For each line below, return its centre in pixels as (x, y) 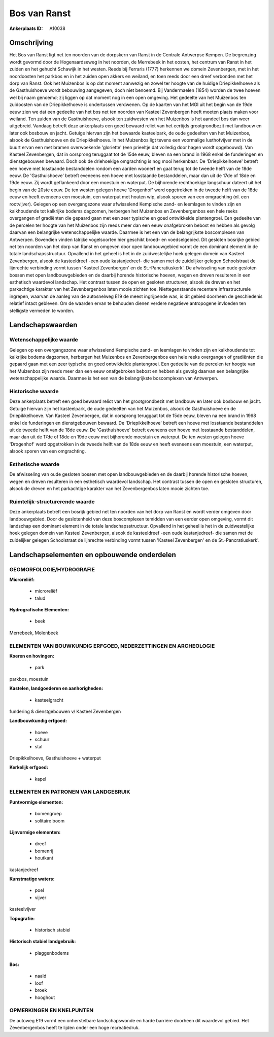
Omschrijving (31, 43)
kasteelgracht (49, 700)
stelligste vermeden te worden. (42, 310)
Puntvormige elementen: (36, 802)
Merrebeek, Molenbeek (34, 633)
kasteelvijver (23, 909)
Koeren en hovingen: (32, 656)
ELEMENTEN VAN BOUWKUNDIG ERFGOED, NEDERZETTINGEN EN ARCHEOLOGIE (112, 646)
